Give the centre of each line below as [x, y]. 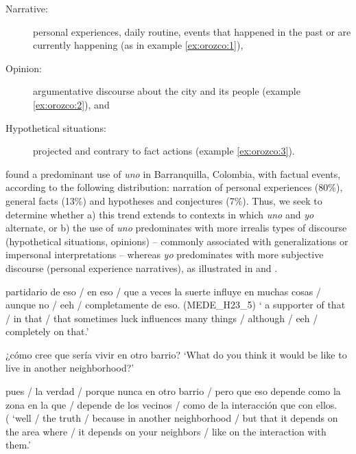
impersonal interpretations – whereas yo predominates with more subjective [165, 254]
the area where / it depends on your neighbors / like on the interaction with [166, 431]
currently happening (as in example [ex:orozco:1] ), [138, 45]
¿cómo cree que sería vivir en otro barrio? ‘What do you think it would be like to [176, 354]
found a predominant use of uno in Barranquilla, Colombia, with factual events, [173, 173]
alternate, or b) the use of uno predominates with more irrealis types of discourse [176, 228]
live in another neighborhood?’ [70, 368]
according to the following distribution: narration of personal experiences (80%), [174, 187]
